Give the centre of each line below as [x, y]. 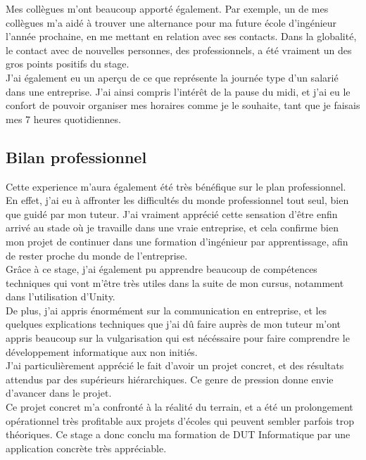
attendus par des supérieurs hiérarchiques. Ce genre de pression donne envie [170, 379]
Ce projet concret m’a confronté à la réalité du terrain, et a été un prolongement [179, 407]
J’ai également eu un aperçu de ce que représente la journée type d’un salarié [172, 77]
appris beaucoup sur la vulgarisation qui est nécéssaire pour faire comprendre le [178, 338]
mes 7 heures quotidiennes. [63, 119]
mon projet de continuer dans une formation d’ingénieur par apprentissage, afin [177, 241]
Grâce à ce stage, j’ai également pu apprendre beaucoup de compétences [162, 269]
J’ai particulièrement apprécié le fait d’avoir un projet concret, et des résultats [175, 365]
